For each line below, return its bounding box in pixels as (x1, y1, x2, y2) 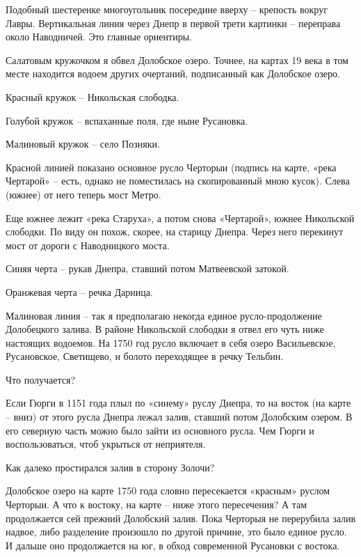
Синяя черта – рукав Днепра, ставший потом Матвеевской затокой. (6, 261, 289, 276)
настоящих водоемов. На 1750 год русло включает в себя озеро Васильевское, (6, 335, 336, 350)
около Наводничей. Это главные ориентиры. (6, 29, 192, 44)
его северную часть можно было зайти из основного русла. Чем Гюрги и (6, 423, 314, 437)
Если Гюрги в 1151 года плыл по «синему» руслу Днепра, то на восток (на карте (6, 395, 351, 410)
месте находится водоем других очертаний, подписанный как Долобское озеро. (6, 66, 340, 81)
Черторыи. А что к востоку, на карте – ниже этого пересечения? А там (6, 497, 307, 512)
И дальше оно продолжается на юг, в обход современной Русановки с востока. (6, 538, 340, 552)
